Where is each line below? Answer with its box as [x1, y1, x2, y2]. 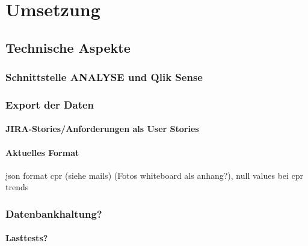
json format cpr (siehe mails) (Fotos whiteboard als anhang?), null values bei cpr [5, 169, 304, 181]
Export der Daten [5, 97, 94, 112]
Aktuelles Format [5, 146, 79, 158]
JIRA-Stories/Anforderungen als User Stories [5, 122, 199, 135]
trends [5, 181, 29, 193]
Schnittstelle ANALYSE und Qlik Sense [5, 70, 203, 85]
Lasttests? [5, 232, 48, 244]
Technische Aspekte [5, 38, 131, 56]
